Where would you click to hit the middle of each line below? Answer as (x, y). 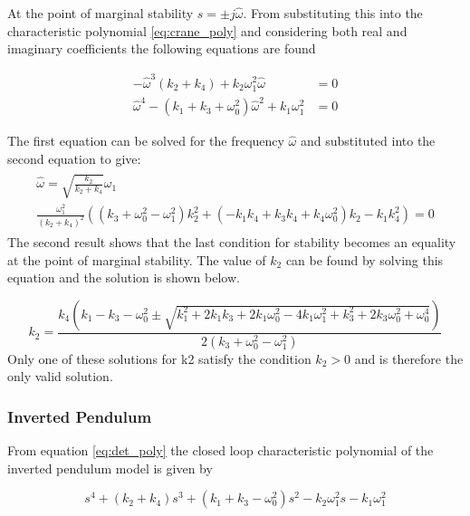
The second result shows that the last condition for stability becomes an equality (232, 242)
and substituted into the (368, 141)
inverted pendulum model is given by (110, 468)
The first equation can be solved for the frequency (146, 141)
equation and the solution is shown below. (124, 277)
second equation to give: (74, 159)
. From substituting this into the (333, 13)
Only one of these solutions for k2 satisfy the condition (159, 358)
